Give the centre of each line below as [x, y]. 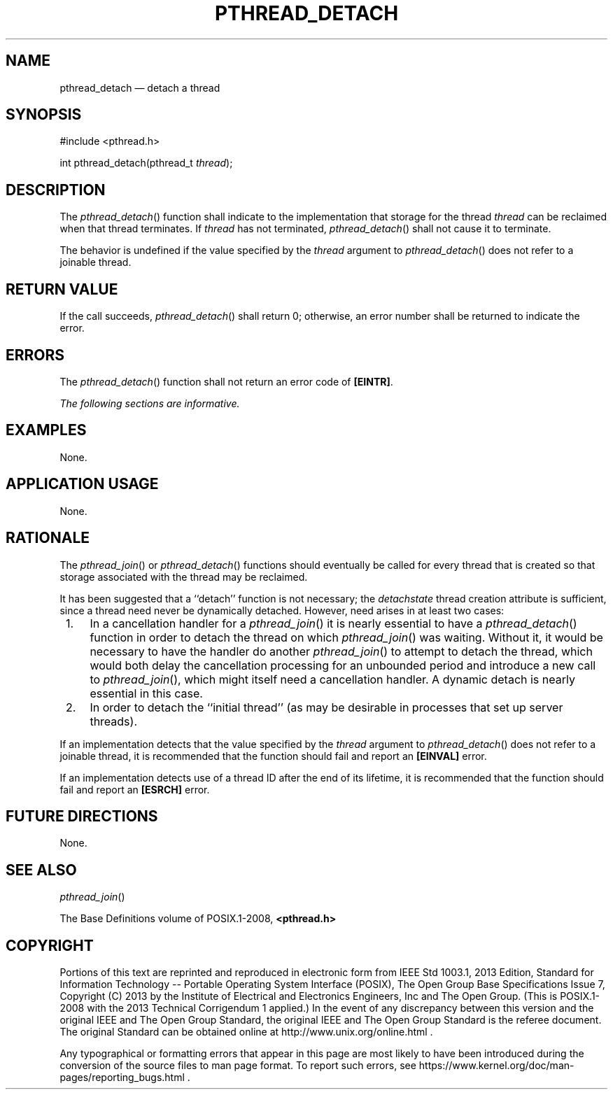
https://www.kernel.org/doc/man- [496, 1066]
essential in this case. [146, 693]
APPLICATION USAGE [82, 484]
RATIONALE [48, 538]
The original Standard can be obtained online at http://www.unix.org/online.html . [246, 1032]
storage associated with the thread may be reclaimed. [184, 577]
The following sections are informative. [150, 403]
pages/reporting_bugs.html [122, 1078]
